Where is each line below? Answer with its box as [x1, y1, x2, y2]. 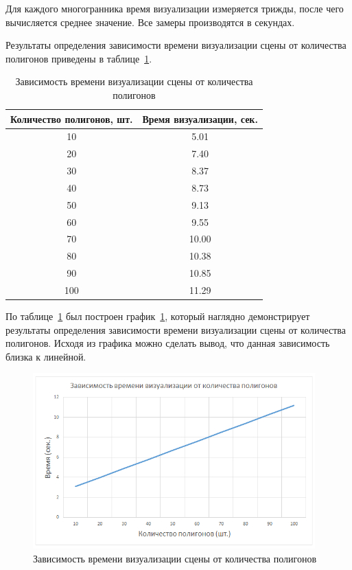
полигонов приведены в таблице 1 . [5, 51, 152, 65]
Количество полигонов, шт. [10, 111, 133, 126]
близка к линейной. [5, 349, 86, 363]
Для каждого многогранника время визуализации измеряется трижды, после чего [5, 1, 344, 15]
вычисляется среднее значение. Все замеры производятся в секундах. [5, 14, 295, 29]
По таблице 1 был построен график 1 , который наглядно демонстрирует [5, 309, 310, 323]
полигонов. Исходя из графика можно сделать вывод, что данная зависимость [5, 336, 330, 350]
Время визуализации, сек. [142, 111, 258, 126]
